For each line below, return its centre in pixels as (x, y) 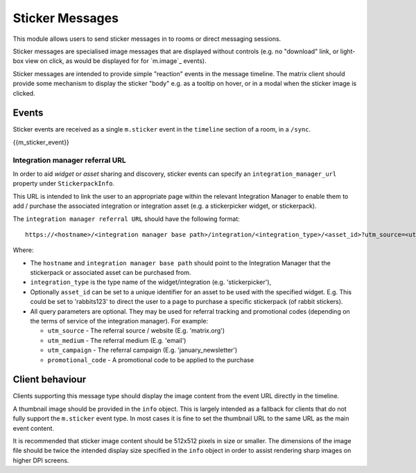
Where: (23, 250)
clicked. (24, 93)
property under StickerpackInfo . (63, 184)
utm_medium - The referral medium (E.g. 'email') (117, 340)
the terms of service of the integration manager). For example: (119, 321)
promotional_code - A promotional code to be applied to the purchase (151, 359)
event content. (34, 428)
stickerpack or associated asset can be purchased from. (111, 273)
